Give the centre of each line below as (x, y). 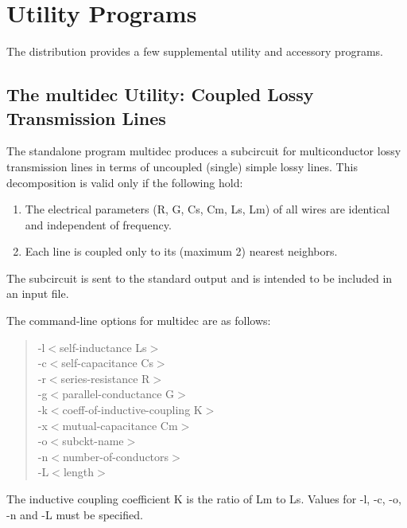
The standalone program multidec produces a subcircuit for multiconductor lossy (204, 151)
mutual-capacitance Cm (120, 425)
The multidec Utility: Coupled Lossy (160, 94)
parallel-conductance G (118, 394)
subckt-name (93, 441)
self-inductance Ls (103, 347)
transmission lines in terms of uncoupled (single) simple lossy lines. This (182, 166)
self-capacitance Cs (107, 363)
